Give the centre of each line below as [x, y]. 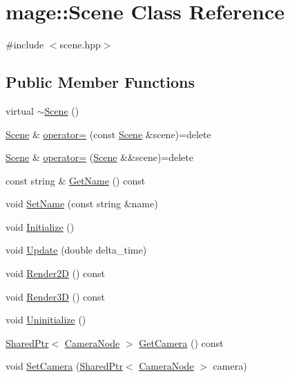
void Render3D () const [56, 296]
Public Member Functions [100, 82]
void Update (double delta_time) [76, 250]
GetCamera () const [181, 342]
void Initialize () [40, 226]
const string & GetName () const [76, 180]
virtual [20, 110]
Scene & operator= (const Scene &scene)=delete [108, 134]
